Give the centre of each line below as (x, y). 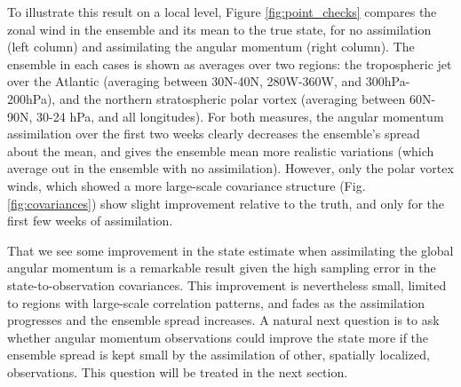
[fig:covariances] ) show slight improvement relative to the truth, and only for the (226, 203)
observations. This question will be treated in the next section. (178, 371)
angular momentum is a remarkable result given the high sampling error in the (222, 268)
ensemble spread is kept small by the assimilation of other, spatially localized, (219, 355)
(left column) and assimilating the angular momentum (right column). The (211, 47)
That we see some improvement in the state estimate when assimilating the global (230, 250)
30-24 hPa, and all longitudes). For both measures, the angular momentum (240, 116)
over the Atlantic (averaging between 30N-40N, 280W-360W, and (185, 81)
